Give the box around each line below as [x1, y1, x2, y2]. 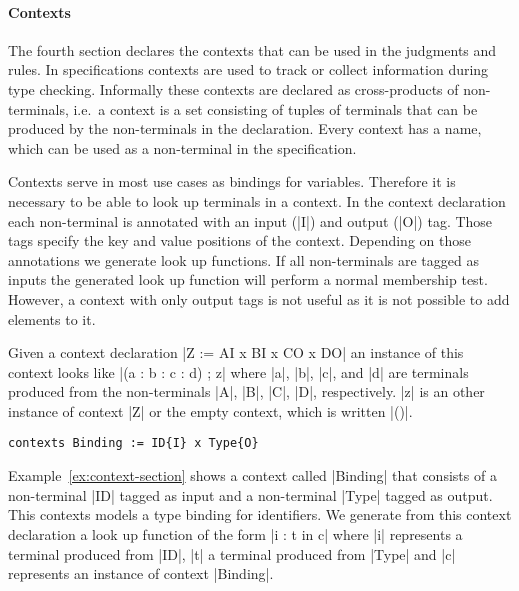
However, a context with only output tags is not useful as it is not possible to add [8, 288, 510, 309]
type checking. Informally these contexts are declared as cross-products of [8, 78, 459, 99]
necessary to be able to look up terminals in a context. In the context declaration [8, 190, 506, 211]
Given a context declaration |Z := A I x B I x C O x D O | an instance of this [8, 342, 464, 363]
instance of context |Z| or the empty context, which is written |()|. [8, 400, 413, 421]
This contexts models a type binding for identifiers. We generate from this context [8, 504, 512, 525]
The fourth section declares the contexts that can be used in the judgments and [8, 39, 497, 60]
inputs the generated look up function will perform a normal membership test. [8, 269, 488, 290]
